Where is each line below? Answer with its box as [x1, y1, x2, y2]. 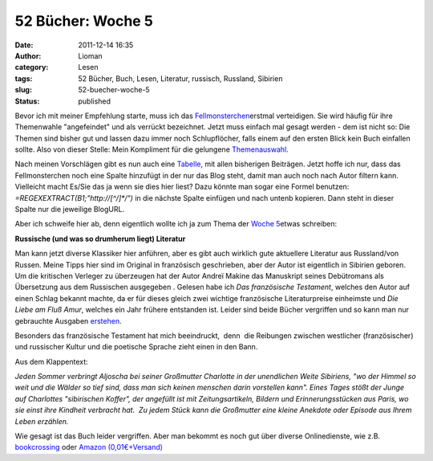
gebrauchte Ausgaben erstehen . [14, 316, 122, 325]
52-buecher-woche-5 [78, 85, 150, 95]
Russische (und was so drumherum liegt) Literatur [14, 234, 186, 243]
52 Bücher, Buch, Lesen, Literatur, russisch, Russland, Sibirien [78, 73, 283, 84]
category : [14, 63, 49, 72]
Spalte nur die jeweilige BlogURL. [14, 205, 124, 214]
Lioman [78, 51, 103, 60]
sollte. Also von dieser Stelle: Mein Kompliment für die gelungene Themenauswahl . [14, 145, 289, 154]
